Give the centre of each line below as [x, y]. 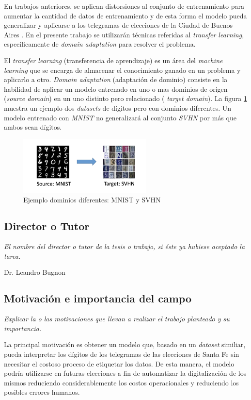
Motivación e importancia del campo [98, 298]
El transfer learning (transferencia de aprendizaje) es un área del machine [113, 60]
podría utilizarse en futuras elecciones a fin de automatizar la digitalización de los [125, 373]
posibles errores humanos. [42, 392]
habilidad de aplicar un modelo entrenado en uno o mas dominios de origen [116, 89]
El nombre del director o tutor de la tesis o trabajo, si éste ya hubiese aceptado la [125, 246]
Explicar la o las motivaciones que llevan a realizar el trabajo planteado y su [117, 319]
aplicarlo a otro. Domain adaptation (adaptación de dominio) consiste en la [116, 79]
